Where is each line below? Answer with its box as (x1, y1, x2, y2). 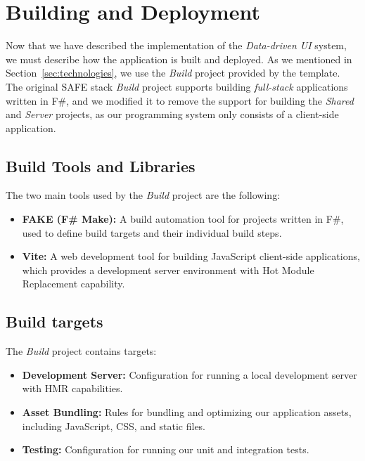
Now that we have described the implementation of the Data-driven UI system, (6, 38, 347, 53)
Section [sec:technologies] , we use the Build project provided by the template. (6, 65, 340, 80)
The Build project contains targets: (6, 344, 157, 358)
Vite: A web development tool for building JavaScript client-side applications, (22, 249, 360, 264)
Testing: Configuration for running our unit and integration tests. (22, 442, 309, 457)
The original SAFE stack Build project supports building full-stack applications (6, 79, 348, 93)
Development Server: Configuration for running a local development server (22, 367, 357, 382)
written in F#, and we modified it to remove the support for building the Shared (6, 93, 354, 108)
